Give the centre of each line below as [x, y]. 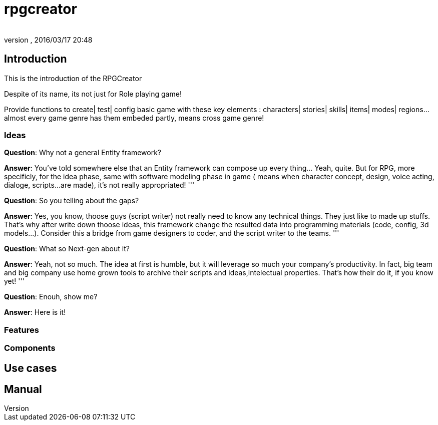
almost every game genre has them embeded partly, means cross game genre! [134, 118]
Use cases [31, 368]
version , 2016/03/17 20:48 [48, 40]
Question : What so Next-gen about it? [67, 249]
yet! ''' [14, 281]
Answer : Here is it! [35, 312]
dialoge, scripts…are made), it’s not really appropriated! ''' [99, 185]
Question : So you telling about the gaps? [72, 201]
